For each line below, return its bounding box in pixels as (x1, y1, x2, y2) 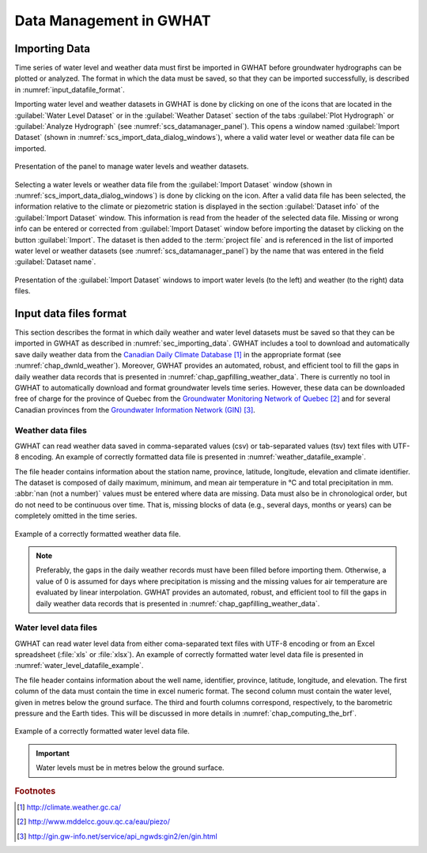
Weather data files (14, 425, 87, 436)
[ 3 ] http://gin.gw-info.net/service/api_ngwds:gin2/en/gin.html (17, 831, 217, 841)
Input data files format (14, 307, 127, 320)
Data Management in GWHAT (14, 12, 211, 29)
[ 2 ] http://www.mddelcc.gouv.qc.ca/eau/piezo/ (17, 817, 170, 826)
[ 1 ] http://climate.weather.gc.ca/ (17, 802, 122, 812)
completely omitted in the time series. (14, 511, 138, 521)
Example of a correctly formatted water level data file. (14, 727, 190, 736)
